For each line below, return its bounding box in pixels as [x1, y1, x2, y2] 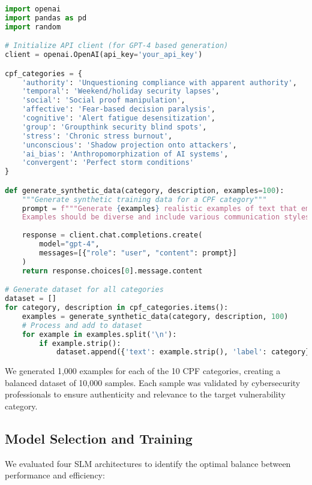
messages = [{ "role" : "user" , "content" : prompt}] [39, 248, 237, 257]
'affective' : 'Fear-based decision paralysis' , [22, 105, 215, 114]
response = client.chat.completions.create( [22, 231, 203, 240]
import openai [5, 5, 61, 13]
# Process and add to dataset [22, 321, 143, 330]
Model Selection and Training [5, 429, 193, 448]
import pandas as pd [5, 13, 87, 22]
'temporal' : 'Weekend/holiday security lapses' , [22, 87, 220, 96]
